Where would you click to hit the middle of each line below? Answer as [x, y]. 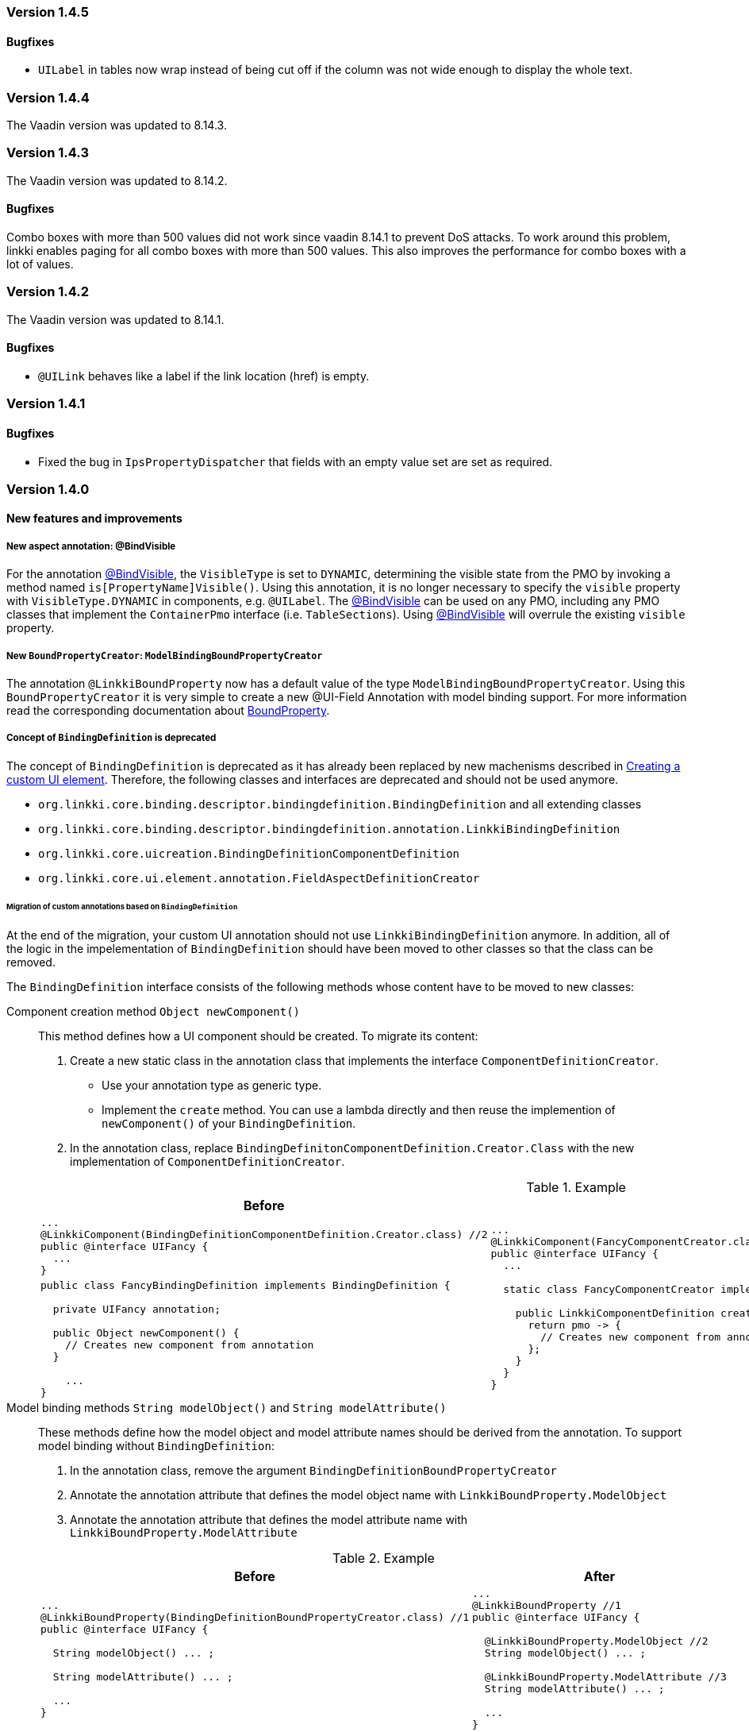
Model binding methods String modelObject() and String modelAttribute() [227, 1407]
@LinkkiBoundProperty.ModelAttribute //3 [605, 1676]
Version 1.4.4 [48, 97]
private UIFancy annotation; [136, 1309]
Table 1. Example [576, 1187]
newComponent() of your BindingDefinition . [229, 1123]
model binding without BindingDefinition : [156, 1445]
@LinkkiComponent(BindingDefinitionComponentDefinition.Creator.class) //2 [264, 1234]
